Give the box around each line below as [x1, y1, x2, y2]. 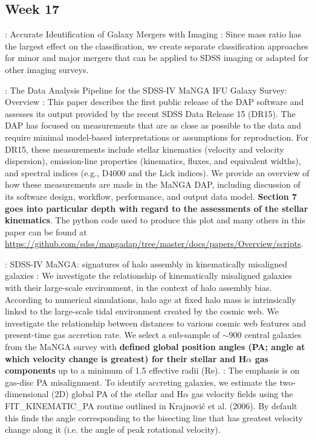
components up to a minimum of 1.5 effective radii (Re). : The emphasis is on [5, 364, 300, 377]
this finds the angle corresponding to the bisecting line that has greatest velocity [5, 411, 303, 424]
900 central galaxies [229, 328, 302, 341]
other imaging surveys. [5, 63, 89, 75]
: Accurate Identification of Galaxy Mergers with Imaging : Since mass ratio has [5, 28, 302, 40]
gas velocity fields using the [191, 387, 293, 400]
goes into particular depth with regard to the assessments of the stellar [5, 202, 308, 214]
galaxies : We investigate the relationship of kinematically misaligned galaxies [5, 269, 292, 282]
